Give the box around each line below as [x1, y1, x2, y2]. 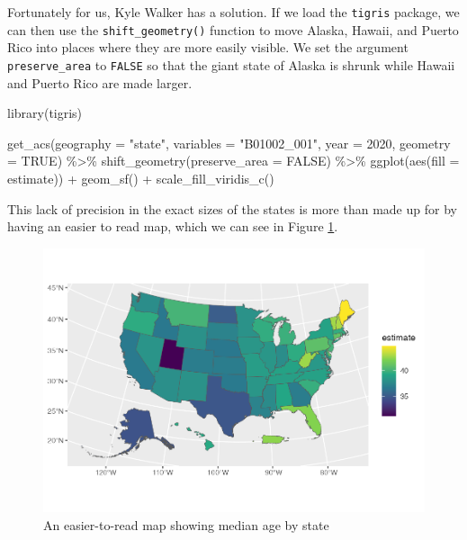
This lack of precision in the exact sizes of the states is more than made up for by [7, 199, 457, 218]
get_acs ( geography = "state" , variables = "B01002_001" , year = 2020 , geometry [7, 133, 451, 152]
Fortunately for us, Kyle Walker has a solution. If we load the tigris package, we [7, 3, 460, 21]
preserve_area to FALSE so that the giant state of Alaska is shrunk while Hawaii [7, 55, 455, 74]
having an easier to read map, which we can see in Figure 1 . [7, 217, 338, 236]
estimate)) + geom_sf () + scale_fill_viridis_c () [7, 168, 274, 187]
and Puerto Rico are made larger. [7, 73, 193, 92]
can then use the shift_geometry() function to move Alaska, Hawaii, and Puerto [7, 20, 459, 39]
